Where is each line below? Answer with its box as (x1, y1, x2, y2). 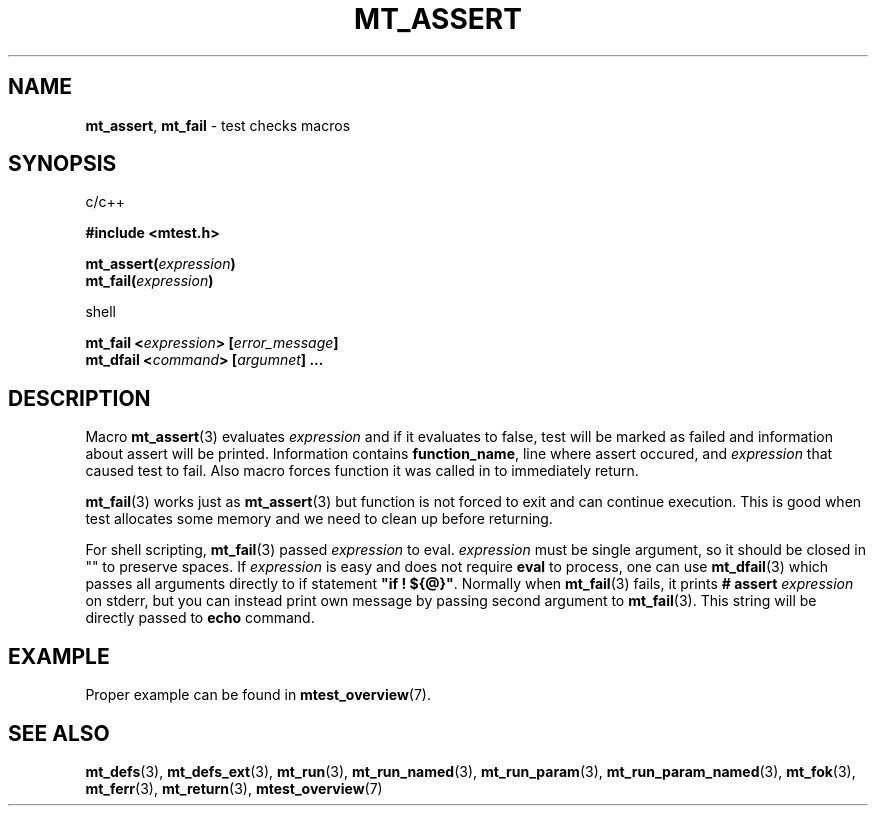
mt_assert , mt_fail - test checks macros (85, 116, 351, 134)
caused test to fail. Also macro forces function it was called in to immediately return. (85, 462, 639, 480)
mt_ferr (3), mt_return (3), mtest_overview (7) (85, 779, 383, 797)
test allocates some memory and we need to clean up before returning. (85, 510, 553, 528)
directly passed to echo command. (85, 609, 315, 627)
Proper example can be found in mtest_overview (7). (85, 686, 431, 704)
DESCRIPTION (8, 385, 151, 411)
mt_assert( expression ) (85, 255, 236, 273)
